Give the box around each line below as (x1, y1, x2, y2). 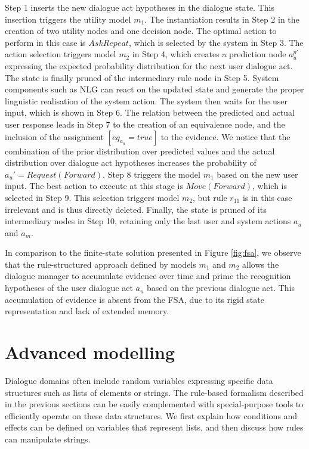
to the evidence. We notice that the (160, 130, 291, 143)
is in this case (242, 191, 292, 203)
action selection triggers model (5, 48, 116, 60)
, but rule (193, 191, 227, 203)
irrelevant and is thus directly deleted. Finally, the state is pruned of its (5, 203, 267, 215)
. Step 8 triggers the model (103, 168, 200, 180)
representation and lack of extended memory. (5, 305, 169, 317)
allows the (242, 258, 279, 270)
